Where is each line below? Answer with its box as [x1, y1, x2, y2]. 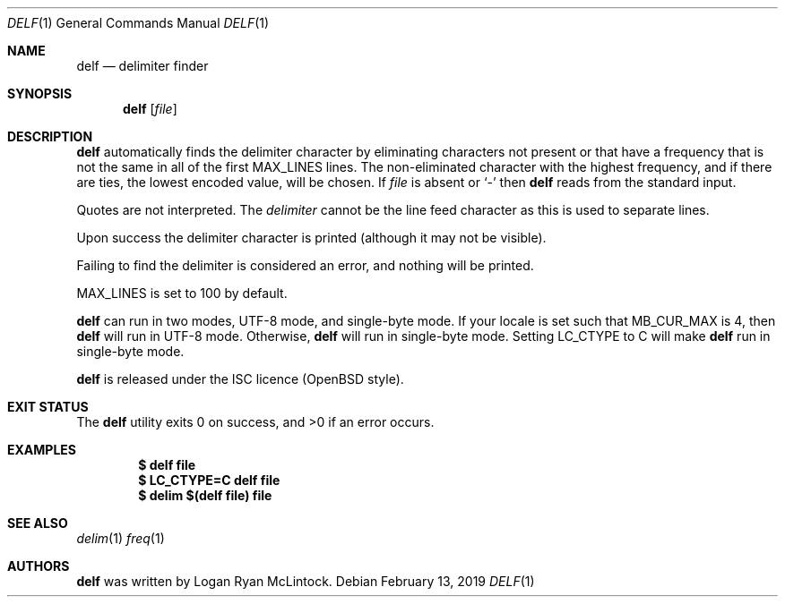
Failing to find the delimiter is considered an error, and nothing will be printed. [76, 258, 534, 273]
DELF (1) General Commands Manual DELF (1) [7, 15, 270, 30]
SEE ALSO [7, 515, 68, 531]
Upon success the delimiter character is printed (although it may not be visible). [76, 230, 547, 245]
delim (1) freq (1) [76, 531, 165, 546]
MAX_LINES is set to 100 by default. [76, 285, 288, 301]
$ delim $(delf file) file [138, 488, 272, 503]
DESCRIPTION [7, 129, 93, 144]
